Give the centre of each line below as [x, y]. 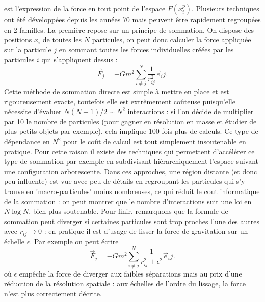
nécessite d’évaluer [33, 111]
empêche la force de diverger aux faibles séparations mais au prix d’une [130, 273]
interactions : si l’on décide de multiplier [191, 111]
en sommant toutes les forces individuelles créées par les [146, 49]
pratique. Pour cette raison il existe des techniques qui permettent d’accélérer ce [129, 151]
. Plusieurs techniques [226, 8]
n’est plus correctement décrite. [53, 293]
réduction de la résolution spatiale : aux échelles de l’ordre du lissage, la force [125, 283]
